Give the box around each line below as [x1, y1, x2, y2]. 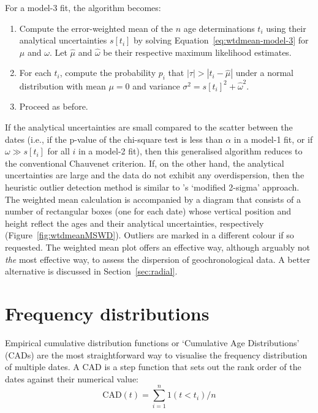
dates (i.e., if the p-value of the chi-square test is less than [5, 132, 223, 145]
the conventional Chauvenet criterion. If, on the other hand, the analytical [5, 156, 284, 169]
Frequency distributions [5, 300, 210, 325]
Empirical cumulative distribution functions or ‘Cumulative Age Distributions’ [5, 336, 300, 349]
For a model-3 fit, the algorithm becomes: [5, 1, 161, 13]
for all [47, 145, 70, 157]
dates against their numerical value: [5, 372, 139, 385]
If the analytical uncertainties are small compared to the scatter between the [5, 121, 293, 134]
